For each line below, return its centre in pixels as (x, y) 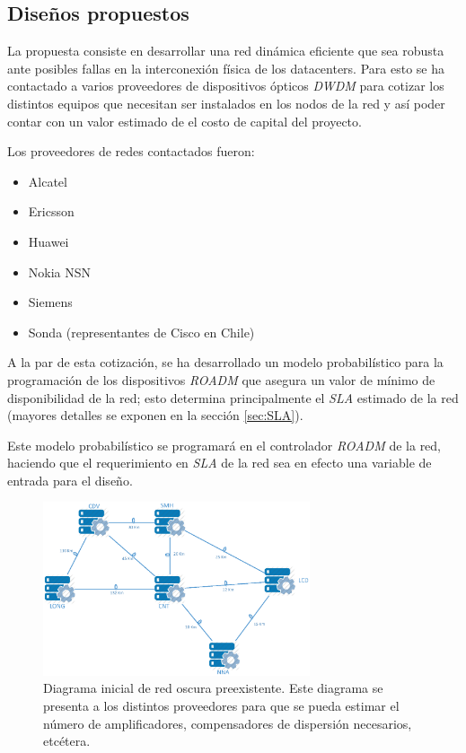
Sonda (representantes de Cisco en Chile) (141, 332)
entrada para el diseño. (70, 480)
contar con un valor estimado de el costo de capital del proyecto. (185, 121)
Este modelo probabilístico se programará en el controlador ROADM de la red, (224, 445)
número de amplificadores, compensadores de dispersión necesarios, (228, 723)
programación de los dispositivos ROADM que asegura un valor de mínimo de (221, 379)
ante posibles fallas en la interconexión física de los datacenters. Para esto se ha (226, 68)
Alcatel (48, 181)
